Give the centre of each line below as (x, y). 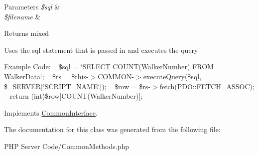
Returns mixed (27, 33)
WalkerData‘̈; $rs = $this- (46, 76)
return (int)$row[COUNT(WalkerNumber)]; (76, 96)
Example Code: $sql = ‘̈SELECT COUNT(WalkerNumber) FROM (109, 67)
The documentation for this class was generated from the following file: (112, 129)
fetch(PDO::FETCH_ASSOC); (207, 86)
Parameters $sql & (32, 6)
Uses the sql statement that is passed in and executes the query (101, 50)
